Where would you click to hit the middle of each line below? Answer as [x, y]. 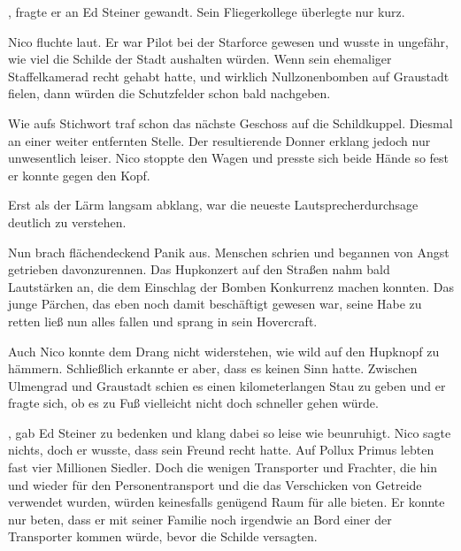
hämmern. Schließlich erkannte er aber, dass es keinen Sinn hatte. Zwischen [213, 368]
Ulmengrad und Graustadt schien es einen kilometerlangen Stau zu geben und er [227, 385]
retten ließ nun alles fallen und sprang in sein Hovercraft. [163, 321]
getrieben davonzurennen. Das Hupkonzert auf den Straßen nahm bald [199, 269]
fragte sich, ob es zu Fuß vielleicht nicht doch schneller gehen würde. [193, 403]
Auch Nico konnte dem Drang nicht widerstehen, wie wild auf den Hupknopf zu [224, 351]
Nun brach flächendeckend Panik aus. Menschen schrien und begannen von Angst [229, 252]
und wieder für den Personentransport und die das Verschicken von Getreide [215, 484]
